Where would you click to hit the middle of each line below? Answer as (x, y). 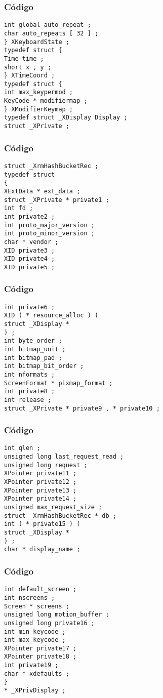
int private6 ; (30, 307)
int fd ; (19, 208)
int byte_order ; (33, 341)
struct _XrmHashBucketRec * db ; (60, 516)
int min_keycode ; (35, 631)
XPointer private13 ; (40, 490)
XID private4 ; (30, 259)
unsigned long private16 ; (49, 623)
